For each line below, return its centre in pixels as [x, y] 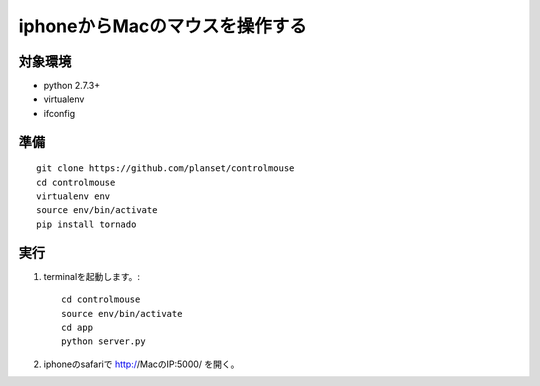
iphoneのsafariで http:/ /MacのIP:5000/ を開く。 [141, 364]
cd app [77, 327]
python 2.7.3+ [71, 86]
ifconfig [59, 113]
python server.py [103, 341]
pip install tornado [86, 224]
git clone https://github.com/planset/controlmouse [165, 168]
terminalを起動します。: [91, 276]
